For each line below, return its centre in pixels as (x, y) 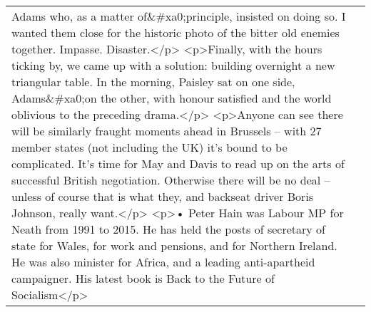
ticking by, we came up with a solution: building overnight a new (173, 65)
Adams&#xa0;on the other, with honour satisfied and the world (172, 98)
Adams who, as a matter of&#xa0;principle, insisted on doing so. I (179, 16)
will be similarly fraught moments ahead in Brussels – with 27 (167, 131)
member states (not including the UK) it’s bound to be (149, 147)
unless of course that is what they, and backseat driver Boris (163, 196)
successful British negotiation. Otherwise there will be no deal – (171, 180)
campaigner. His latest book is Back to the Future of (143, 278)
